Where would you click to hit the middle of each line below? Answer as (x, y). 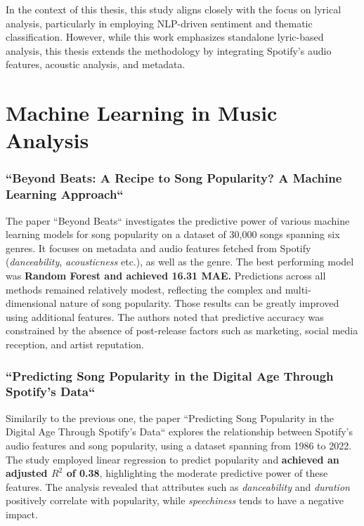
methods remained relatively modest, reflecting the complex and (144, 289)
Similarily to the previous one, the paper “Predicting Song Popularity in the (170, 417)
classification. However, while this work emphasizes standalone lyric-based (165, 37)
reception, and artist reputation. (75, 344)
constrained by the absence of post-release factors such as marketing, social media (182, 330)
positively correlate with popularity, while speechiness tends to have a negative (175, 500)
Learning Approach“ (65, 194)
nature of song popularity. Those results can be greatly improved (200, 303)
